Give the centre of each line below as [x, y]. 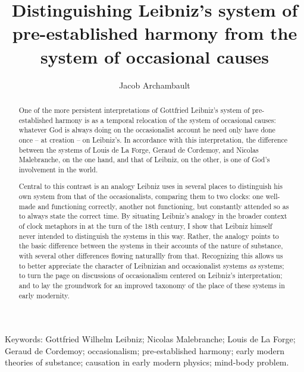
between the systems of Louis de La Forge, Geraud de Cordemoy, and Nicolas [139, 149]
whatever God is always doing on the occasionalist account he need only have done [147, 130]
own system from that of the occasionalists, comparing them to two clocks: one [141, 196]
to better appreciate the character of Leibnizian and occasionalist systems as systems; [151, 265]
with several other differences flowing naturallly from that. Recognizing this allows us [151, 255]
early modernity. [44, 295]
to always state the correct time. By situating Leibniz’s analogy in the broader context [153, 216]
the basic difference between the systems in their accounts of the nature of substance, [151, 246]
